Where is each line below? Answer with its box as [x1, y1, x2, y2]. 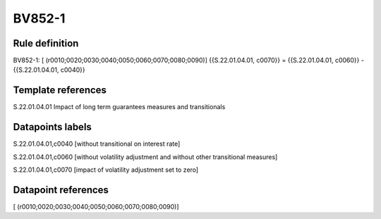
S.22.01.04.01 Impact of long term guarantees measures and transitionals [13, 103, 226, 111]
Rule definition [13, 37, 79, 49]
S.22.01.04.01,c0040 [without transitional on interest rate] [13, 139, 181, 148]
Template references [13, 85, 107, 96]
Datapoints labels [13, 121, 92, 133]
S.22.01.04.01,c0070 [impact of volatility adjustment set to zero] [13, 165, 199, 174]
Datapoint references [13, 184, 109, 196]
